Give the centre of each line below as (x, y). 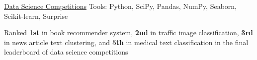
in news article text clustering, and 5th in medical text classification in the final (126, 42)
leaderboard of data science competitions (66, 52)
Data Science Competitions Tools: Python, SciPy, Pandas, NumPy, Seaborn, (120, 6)
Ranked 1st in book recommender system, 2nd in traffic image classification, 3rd (128, 32)
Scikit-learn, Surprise (36, 16)
